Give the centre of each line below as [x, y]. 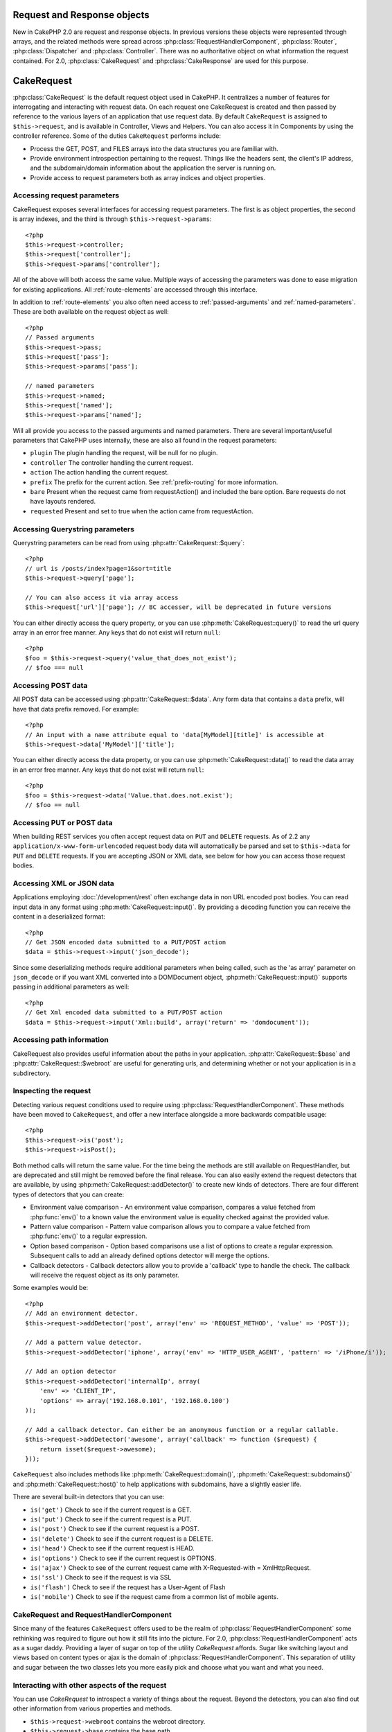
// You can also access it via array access [102, 597]
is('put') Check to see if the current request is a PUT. [111, 1519]
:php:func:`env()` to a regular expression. [89, 1236]
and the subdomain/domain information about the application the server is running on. [153, 168]
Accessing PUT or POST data [63, 822]
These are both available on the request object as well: [91, 312]
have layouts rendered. [63, 502]
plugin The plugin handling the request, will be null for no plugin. [124, 453]
